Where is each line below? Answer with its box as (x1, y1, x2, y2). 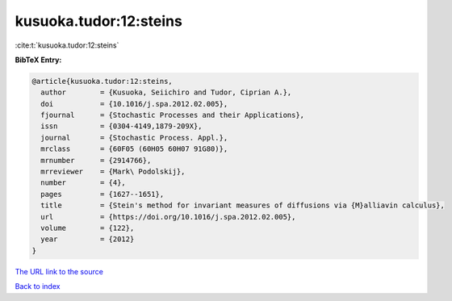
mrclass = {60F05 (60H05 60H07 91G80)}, (40, 144, 228, 153)
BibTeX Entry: (15, 55, 62, 65)
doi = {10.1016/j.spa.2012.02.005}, (40, 99, 228, 108)
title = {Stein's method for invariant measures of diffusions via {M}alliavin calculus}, (40, 201, 446, 210)
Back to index (15, 282, 61, 291)
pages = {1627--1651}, (40, 190, 165, 199)
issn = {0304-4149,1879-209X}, (40, 122, 203, 131)
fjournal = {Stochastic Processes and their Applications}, (40, 111, 305, 120)
